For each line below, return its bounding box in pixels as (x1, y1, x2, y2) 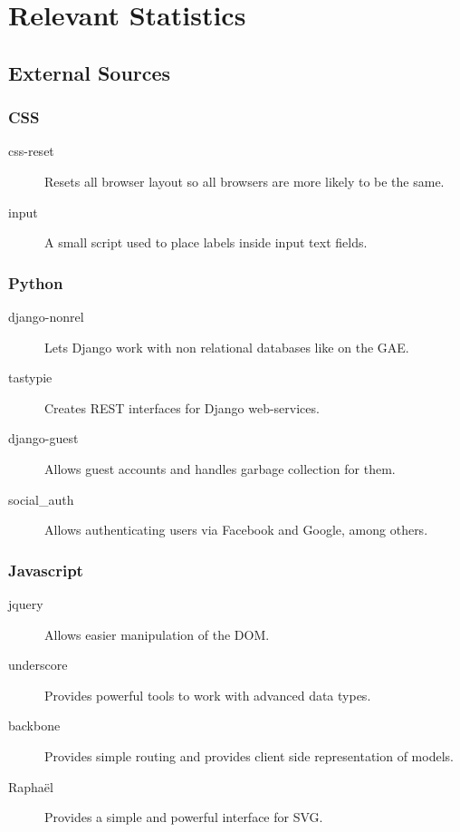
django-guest (8, 429, 79, 448)
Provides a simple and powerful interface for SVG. (44, 808, 323, 827)
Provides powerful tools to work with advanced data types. (44, 685, 371, 704)
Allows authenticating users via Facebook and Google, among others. (44, 520, 428, 539)
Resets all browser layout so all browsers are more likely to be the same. (44, 171, 445, 190)
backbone (8, 716, 61, 735)
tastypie (8, 368, 53, 387)
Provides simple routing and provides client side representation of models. (44, 746, 454, 765)
